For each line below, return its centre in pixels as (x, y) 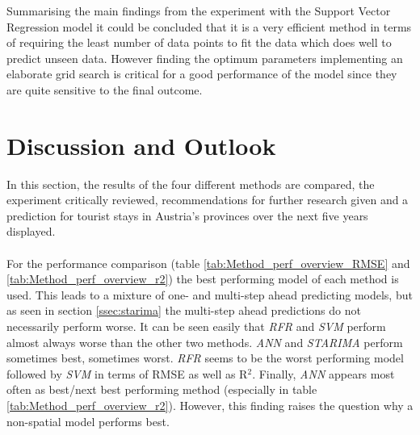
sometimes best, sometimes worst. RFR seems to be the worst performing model (205, 358)
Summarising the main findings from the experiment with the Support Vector (199, 10)
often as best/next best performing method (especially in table (162, 389)
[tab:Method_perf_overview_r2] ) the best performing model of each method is (203, 279)
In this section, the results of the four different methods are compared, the (191, 184)
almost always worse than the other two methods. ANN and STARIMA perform (205, 342)
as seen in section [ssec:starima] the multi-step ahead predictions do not (184, 310)
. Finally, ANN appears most (323, 373)
